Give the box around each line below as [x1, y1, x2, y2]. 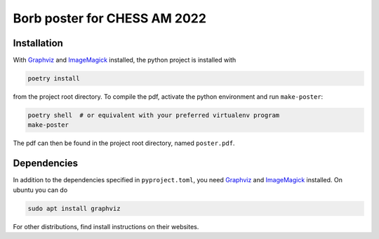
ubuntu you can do [13, 186, 68, 194]
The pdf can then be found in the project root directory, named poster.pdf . [13, 139, 235, 147]
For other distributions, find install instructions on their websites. [13, 222, 199, 231]
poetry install [27, 74, 80, 83]
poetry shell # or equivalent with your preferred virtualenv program [27, 111, 280, 119]
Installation [13, 37, 63, 49]
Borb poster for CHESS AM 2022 [13, 11, 207, 26]
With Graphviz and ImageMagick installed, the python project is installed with [13, 56, 237, 64]
